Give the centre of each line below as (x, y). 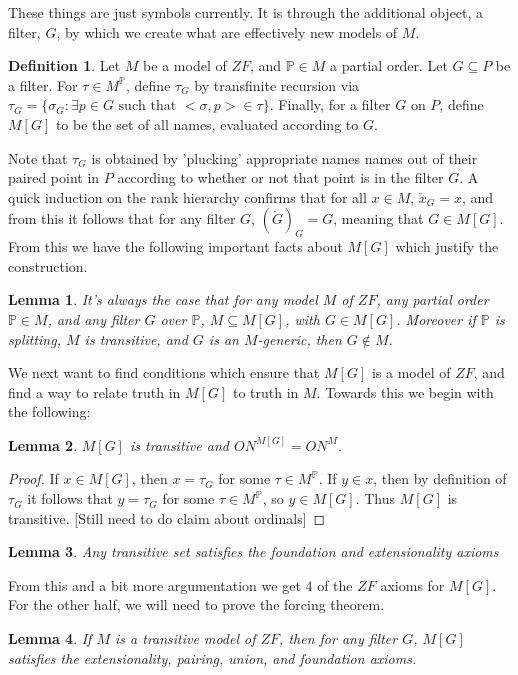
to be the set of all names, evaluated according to (207, 123)
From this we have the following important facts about (175, 246)
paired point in (54, 177)
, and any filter (93, 318)
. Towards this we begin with (405, 391)
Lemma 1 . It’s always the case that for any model (163, 299)
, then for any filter (338, 638)
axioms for (412, 584)
